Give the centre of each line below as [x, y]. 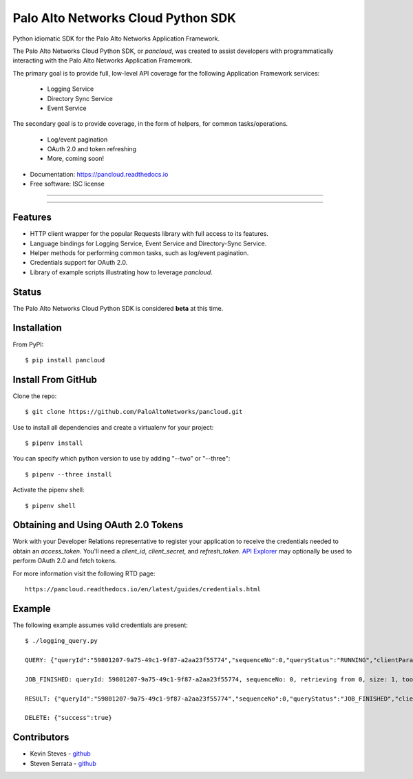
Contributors [41, 737]
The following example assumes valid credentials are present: [100, 625]
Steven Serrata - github [63, 763]
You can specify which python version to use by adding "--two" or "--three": [121, 459]
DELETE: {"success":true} [69, 718]
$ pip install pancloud [65, 360]
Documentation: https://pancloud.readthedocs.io [99, 174]
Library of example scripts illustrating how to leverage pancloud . [121, 272]
